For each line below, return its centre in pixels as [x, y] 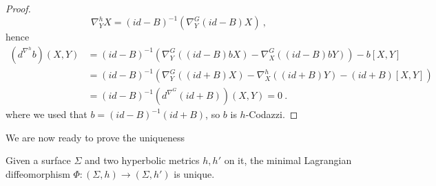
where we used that [46, 114]
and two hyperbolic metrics [142, 160]
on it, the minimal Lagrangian [288, 160]
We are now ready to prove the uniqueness [95, 137]
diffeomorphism [38, 174]
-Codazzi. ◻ [272, 114]
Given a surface [38, 160]
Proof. [18, 8]
